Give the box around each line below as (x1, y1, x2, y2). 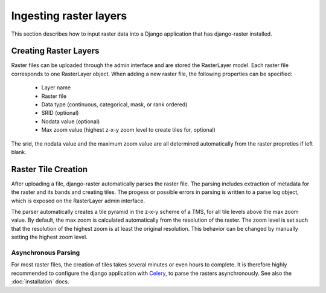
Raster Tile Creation (11, 164, 88, 175)
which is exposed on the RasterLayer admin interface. (11, 197, 145, 204)
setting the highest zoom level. (11, 233, 88, 241)
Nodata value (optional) (41, 118, 100, 125)
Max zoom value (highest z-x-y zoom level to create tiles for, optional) (41, 126, 216, 134)
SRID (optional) (41, 109, 79, 117)
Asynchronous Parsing (11, 248, 80, 257)
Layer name (41, 84, 71, 91)
